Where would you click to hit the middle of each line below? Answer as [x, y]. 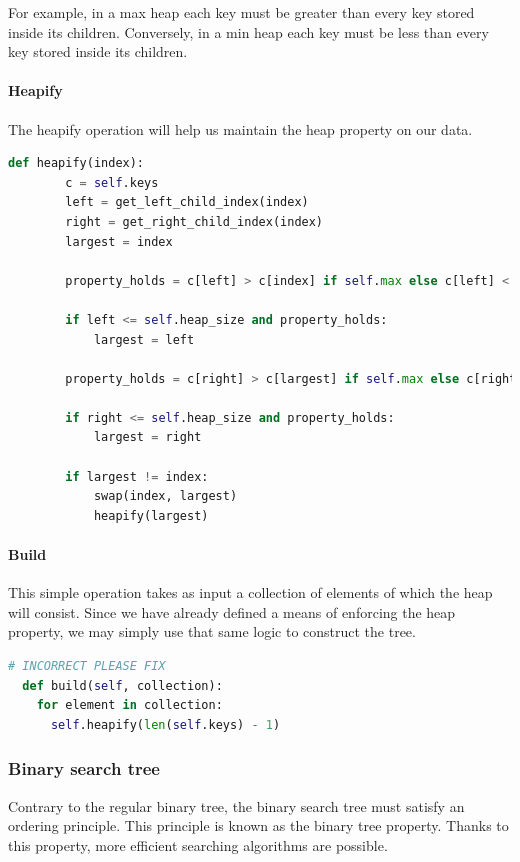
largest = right [147, 437]
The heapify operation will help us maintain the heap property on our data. [240, 128]
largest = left [144, 339]
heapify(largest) [151, 515]
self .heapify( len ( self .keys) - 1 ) [165, 724]
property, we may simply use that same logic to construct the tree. [212, 631]
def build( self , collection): [122, 685]
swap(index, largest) [165, 496]
